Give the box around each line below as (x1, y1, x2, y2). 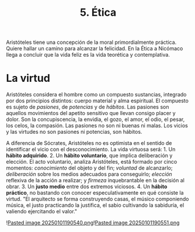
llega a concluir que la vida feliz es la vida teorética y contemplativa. (6, 51, 170, 58)
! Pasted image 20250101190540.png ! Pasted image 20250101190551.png (6, 219, 180, 226)
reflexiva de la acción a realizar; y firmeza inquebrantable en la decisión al (6, 177, 185, 184)
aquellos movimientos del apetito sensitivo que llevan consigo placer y (6, 110, 176, 117)
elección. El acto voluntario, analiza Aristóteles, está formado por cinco (6, 158, 177, 165)
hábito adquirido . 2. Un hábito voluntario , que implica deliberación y (6, 152, 173, 159)
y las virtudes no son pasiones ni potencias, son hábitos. (6, 129, 142, 136)
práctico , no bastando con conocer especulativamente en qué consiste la (6, 189, 184, 196)
